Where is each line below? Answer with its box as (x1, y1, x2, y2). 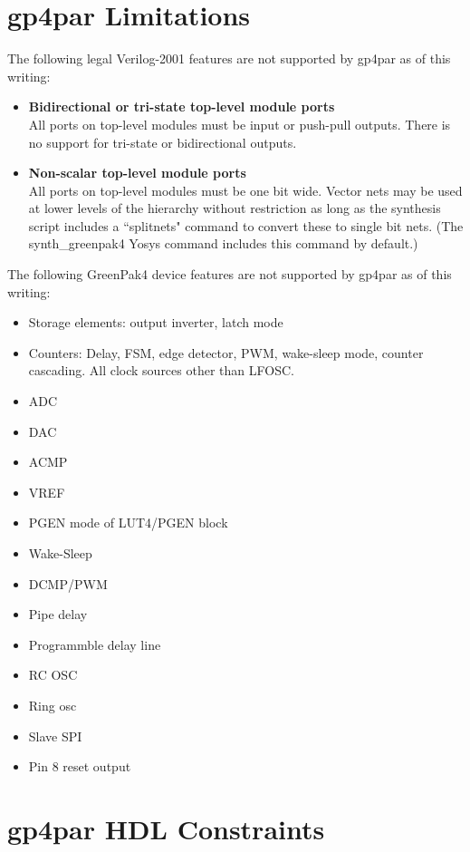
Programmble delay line (28, 634, 161, 654)
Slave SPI (28, 726, 82, 745)
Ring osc (28, 695, 77, 714)
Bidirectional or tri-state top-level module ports (28, 97, 335, 116)
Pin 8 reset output (28, 757, 131, 776)
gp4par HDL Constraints (7, 809, 325, 847)
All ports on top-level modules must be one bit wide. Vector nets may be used (28, 180, 463, 199)
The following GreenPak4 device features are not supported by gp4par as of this (7, 265, 452, 284)
